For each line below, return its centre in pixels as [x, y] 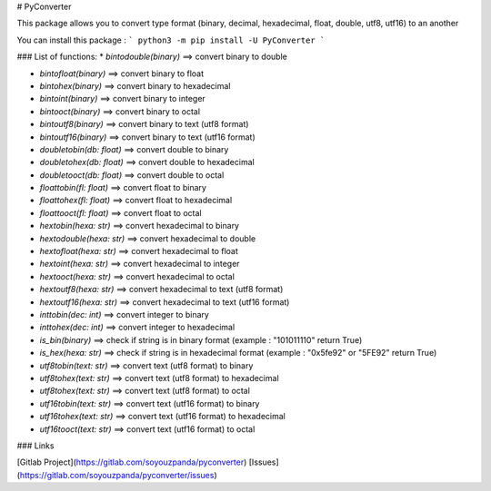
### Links [35, 446]
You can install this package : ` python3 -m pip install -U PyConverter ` [171, 40]
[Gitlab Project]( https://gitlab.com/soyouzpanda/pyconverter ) [132, 462]
